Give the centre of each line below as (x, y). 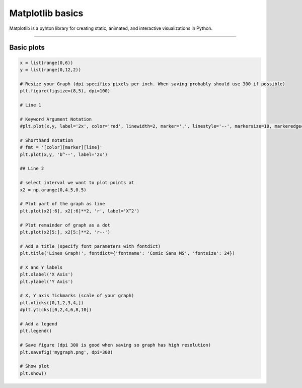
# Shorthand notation (47, 140)
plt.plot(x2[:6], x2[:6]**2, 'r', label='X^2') (80, 211)
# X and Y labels (41, 267)
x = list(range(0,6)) (47, 63)
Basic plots (27, 48)
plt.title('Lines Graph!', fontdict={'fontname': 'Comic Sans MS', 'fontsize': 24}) (127, 253)
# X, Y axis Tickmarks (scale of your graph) (77, 296)
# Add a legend (39, 324)
